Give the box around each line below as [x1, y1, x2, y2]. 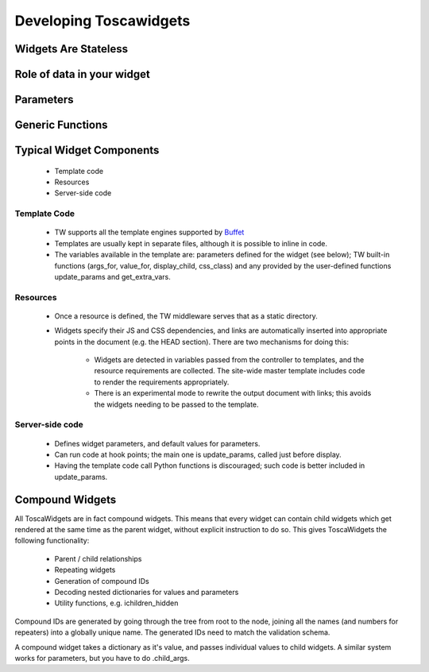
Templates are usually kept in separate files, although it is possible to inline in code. [54, 238, 328, 248]
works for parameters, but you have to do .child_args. [14, 653, 190, 662]
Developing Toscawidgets [14, 12, 191, 29]
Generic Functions [14, 118, 108, 132]
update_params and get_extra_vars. [54, 272, 171, 281]
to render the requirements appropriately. [94, 377, 230, 387]
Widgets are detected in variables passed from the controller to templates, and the [94, 355, 365, 365]
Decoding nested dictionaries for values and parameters [54, 587, 239, 597]
